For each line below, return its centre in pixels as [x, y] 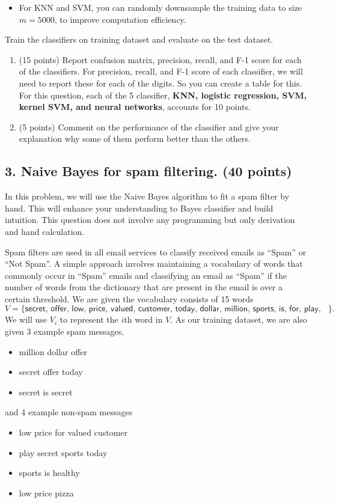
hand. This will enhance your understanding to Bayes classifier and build [139, 208]
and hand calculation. [45, 231]
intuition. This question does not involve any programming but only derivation [150, 220]
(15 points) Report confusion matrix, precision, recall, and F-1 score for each [160, 59]
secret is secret [46, 392]
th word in [143, 319]
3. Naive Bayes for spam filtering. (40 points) [148, 171]
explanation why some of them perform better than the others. [135, 139]
